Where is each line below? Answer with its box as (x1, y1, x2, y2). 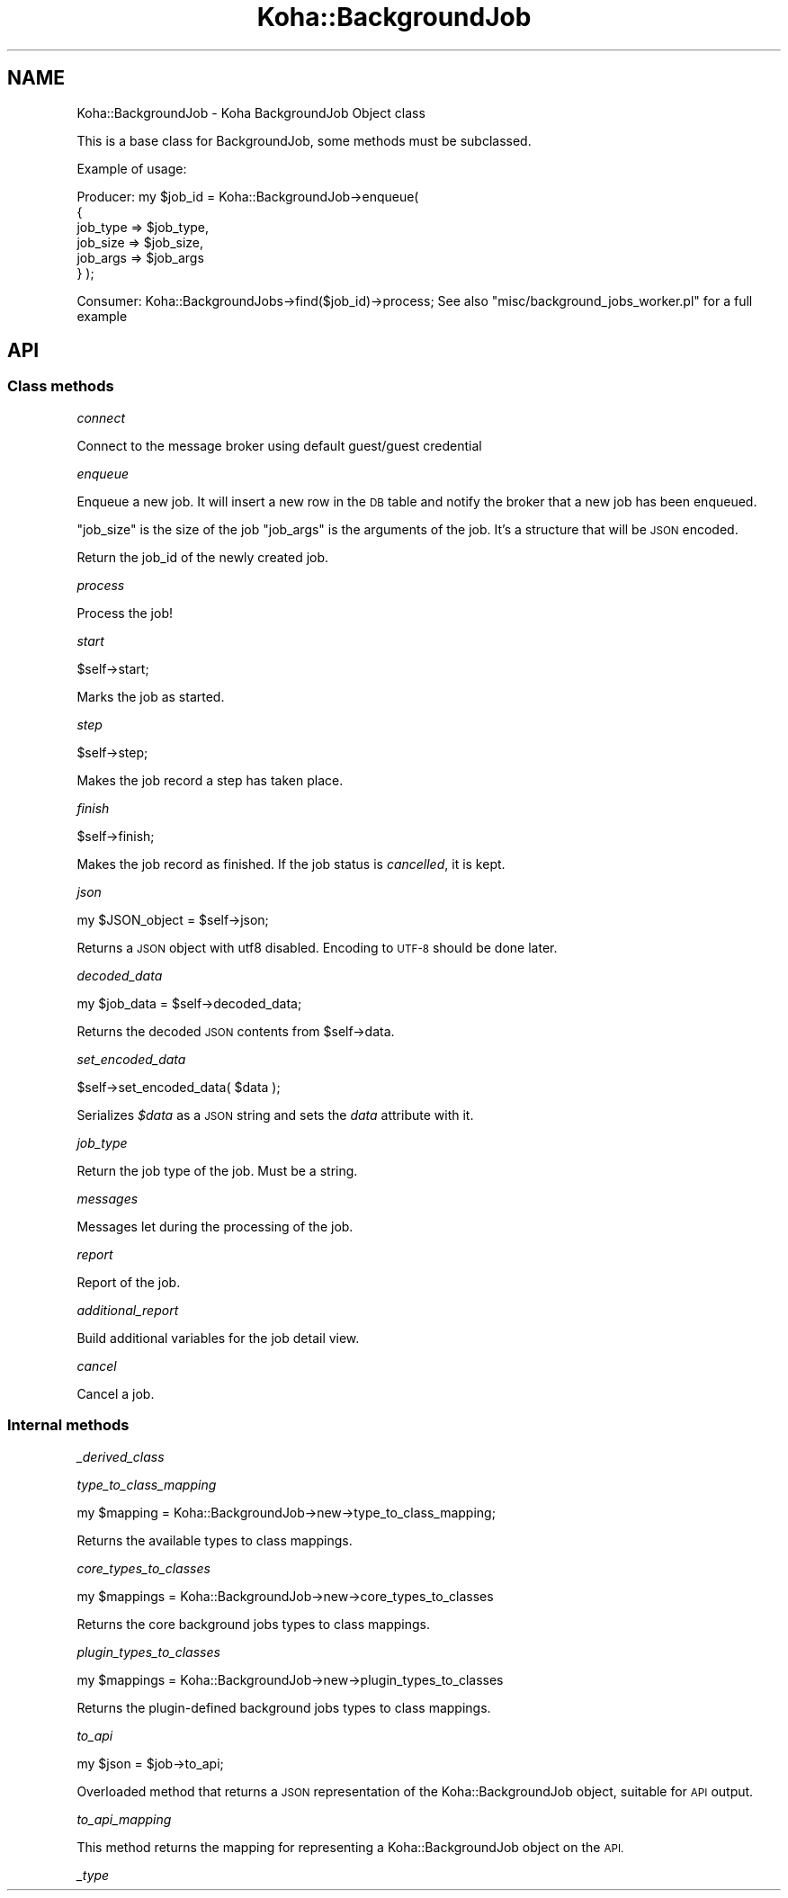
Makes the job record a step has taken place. (76, 772, 344, 788)
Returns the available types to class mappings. (76, 1532, 353, 1548)
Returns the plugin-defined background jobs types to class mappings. (76, 1699, 491, 1715)
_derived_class (76, 1448, 165, 1464)
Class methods (7, 377, 114, 396)
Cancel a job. (76, 1385, 155, 1401)
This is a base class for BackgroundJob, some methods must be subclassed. (76, 132, 532, 148)
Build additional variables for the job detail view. (76, 1329, 360, 1346)
